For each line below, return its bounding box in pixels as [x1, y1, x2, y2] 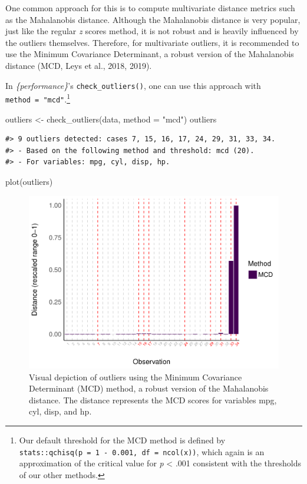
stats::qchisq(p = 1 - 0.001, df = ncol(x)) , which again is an [19, 445, 265, 458]
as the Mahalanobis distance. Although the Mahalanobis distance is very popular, [5, 13, 301, 25]
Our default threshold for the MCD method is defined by [19, 434, 226, 446]
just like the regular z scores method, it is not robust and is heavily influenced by [5, 25, 299, 37]
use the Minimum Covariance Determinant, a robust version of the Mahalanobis [5, 48, 294, 60]
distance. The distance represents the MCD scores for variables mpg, [29, 393, 277, 406]
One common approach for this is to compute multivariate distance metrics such [5, 2, 295, 14]
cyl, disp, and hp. [29, 405, 92, 417]
